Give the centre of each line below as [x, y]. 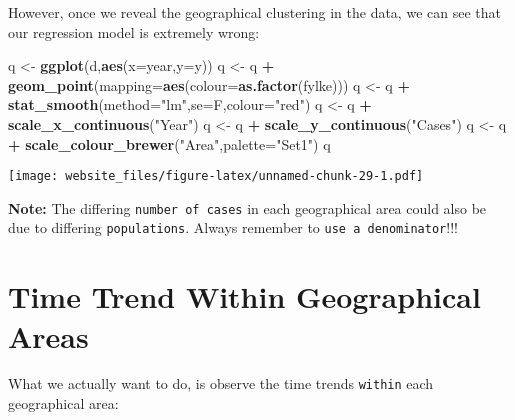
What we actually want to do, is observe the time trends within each [221, 383]
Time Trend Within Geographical [244, 296]
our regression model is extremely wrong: [134, 31]
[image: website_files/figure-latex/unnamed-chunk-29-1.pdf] [216, 176]
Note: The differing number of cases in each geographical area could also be [247, 207]
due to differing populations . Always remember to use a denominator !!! [233, 227]
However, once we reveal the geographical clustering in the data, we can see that [254, 12]
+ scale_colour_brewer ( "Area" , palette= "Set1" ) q [169, 143]
